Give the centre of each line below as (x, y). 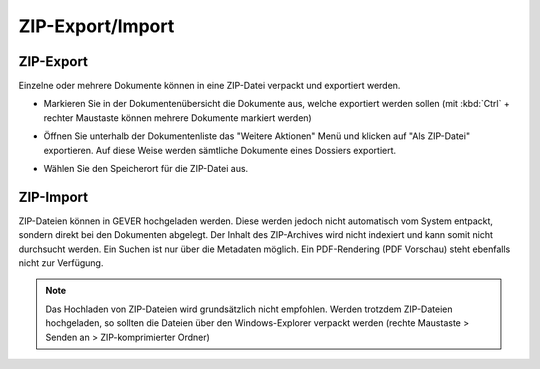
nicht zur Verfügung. (61, 263)
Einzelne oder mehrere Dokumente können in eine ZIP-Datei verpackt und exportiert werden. (209, 86)
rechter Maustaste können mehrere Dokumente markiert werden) (177, 117)
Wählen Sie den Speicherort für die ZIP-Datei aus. (146, 169)
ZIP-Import (53, 196)
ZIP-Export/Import (96, 26)
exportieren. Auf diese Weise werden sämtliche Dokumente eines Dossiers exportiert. (220, 150)
